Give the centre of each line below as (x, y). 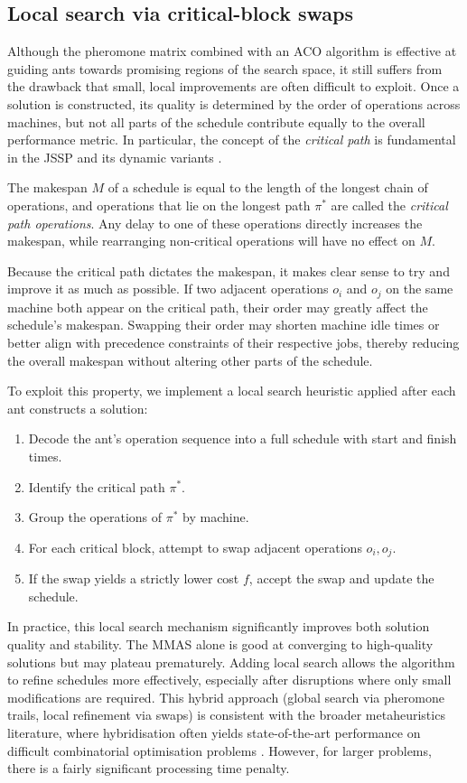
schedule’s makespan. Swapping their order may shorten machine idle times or (224, 325)
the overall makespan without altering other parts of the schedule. (190, 360)
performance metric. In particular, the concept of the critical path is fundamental (232, 140)
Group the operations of (95, 517)
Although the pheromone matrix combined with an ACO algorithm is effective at (232, 51)
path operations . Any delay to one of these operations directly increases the (215, 223)
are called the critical (389, 205)
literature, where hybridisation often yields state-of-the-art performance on (214, 732)
